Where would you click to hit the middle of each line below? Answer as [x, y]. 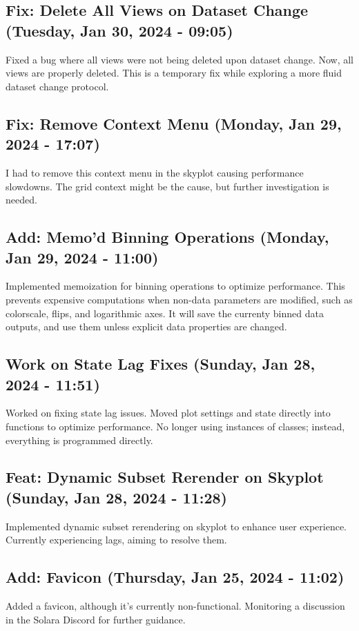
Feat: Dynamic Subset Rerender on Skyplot [165, 477]
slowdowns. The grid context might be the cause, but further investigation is [167, 186]
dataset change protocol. [57, 86]
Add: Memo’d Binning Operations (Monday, [167, 237]
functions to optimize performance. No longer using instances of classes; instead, [175, 426]
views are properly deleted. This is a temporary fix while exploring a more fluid [174, 73]
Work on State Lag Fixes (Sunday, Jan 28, [161, 364]
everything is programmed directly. [79, 440]
